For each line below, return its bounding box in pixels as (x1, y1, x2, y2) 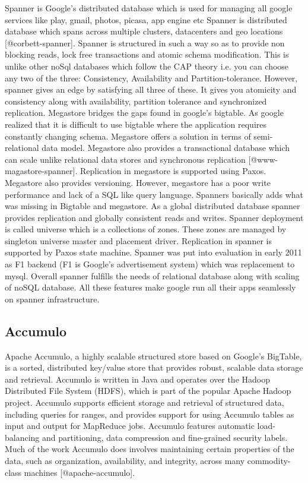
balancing (5, 431, 40, 443)
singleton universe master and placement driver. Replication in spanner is (5, 234, 272, 247)
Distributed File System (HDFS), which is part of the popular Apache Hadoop (5, 384, 291, 397)
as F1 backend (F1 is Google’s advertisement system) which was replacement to (5, 258, 295, 270)
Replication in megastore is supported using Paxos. (80, 165, 266, 177)
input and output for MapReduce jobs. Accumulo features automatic (5, 419, 255, 432)
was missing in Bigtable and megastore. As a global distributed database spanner (5, 200, 300, 212)
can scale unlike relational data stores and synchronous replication (5, 153, 246, 165)
